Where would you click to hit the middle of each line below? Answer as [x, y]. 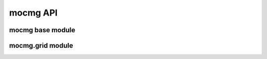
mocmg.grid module [41, 46]
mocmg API [33, 13]
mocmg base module [42, 30]
